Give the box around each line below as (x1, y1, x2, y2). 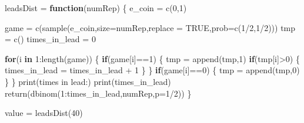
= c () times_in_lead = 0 (5, 33, 96, 45)
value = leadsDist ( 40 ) (5, 107, 83, 119)
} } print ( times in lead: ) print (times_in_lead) (5, 75, 171, 87)
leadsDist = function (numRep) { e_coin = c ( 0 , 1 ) (5, 2, 187, 13)
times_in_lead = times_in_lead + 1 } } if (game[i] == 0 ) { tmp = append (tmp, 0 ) (5, 64, 300, 76)
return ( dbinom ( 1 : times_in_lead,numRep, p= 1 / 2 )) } (5, 87, 192, 99)
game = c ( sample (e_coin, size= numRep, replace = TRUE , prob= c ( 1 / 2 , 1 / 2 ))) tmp (5, 21, 296, 33)
